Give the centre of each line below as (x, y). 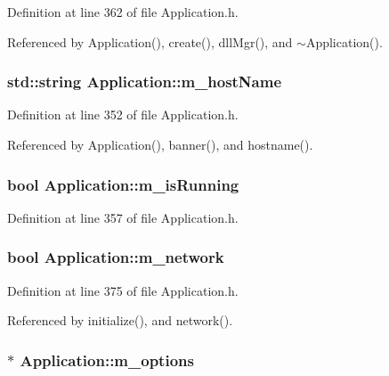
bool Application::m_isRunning (123, 184)
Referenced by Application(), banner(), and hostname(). (160, 144)
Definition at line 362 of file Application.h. (123, 12)
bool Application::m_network (116, 257)
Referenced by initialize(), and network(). (120, 320)
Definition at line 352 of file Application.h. (123, 114)
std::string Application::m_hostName (145, 82)
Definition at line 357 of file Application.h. (123, 217)
